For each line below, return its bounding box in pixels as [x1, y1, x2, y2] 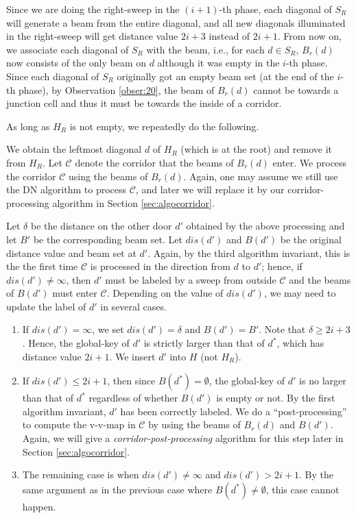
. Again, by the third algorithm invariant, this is [147, 245, 351, 260]
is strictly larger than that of [143, 336, 265, 350]
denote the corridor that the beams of [75, 155, 234, 169]
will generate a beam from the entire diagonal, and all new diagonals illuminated [6, 15, 346, 29]
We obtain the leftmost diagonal [6, 142, 142, 156]
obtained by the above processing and [186, 219, 345, 233]
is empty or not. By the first [216, 391, 335, 405]
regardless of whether [88, 391, 178, 405]
